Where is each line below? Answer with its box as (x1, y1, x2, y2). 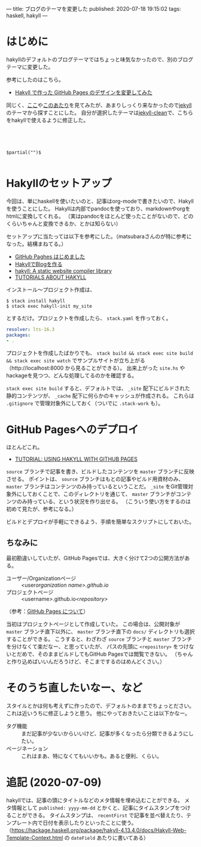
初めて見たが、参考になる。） (6, 506, 77, 513)
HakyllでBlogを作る (14, 260, 63, 268)
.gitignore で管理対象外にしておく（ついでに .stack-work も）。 (6, 400, 163, 407)
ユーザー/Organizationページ (6, 575, 77, 582)
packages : (6, 332, 31, 338)
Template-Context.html (6, 834, 63, 842)
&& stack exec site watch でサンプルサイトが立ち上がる (6, 356, 145, 364)
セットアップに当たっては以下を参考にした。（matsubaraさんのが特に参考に (6, 233, 192, 240)
